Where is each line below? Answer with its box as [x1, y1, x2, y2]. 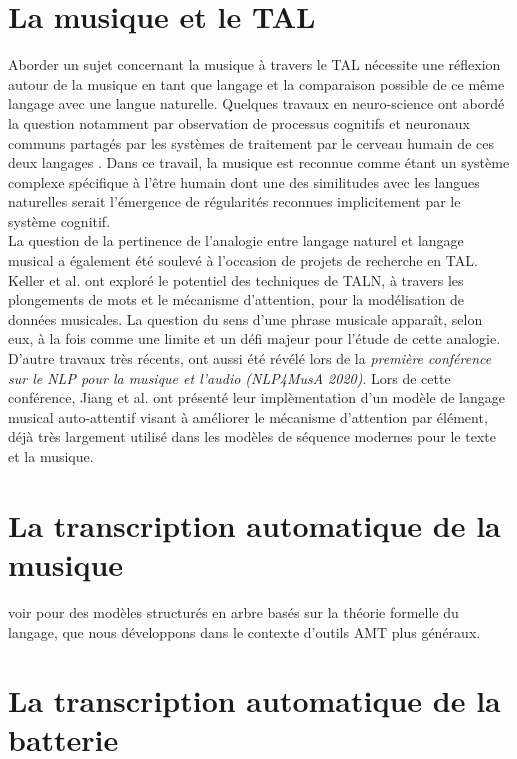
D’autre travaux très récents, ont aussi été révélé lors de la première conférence [8, 348, 492, 369]
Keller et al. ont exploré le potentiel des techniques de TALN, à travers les [8, 269, 464, 290]
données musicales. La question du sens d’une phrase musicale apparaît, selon [8, 308, 483, 329]
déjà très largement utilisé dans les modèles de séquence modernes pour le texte [8, 426, 496, 447]
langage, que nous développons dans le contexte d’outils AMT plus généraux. [8, 621, 481, 642]
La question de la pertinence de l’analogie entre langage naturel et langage [8, 230, 464, 251]
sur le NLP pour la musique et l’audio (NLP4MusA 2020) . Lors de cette [8, 367, 451, 388]
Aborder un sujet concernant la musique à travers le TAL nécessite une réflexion [8, 54, 501, 75]
